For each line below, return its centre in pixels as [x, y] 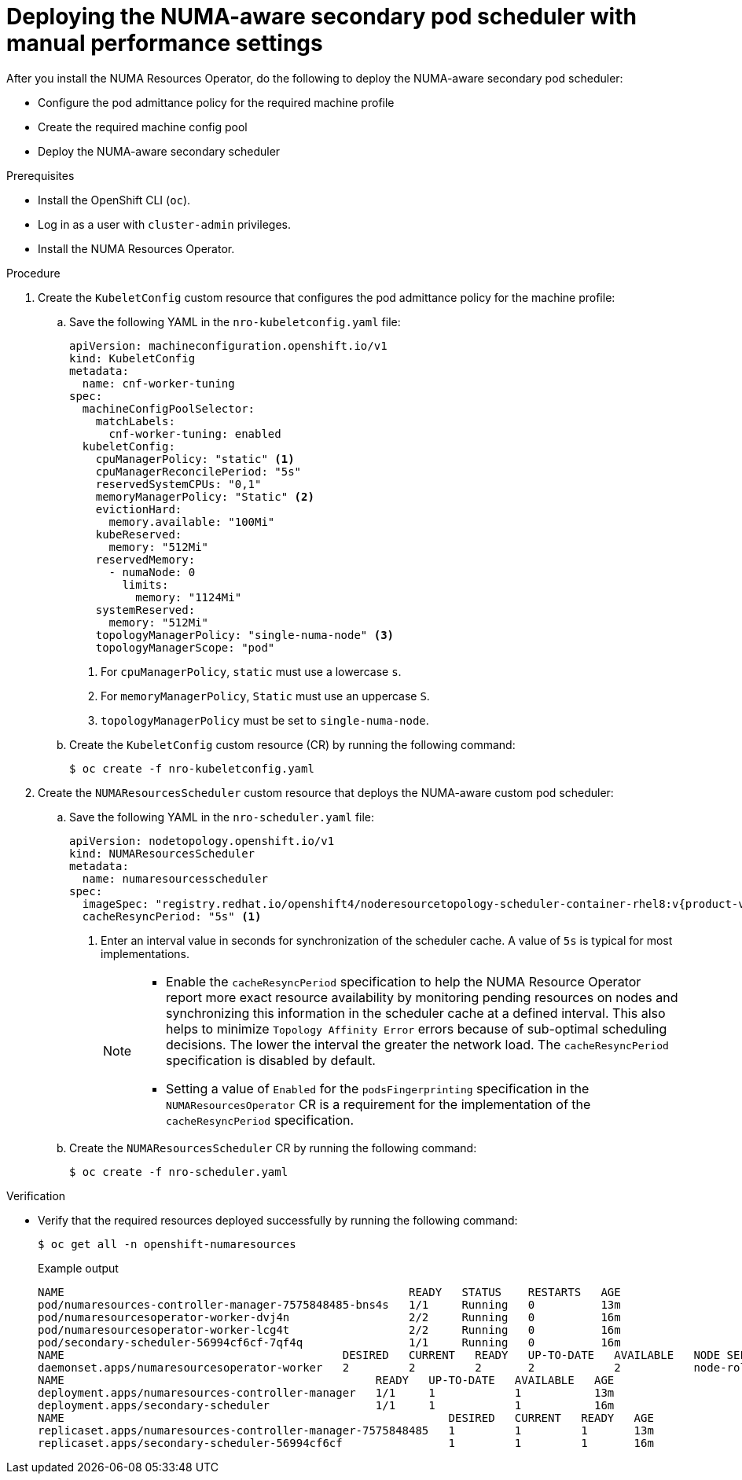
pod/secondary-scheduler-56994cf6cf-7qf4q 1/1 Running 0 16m [329, 1342]
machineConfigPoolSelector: [169, 408]
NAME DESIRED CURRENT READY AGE [346, 1418]
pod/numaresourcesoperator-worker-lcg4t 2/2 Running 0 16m [329, 1329]
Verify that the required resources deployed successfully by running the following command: [278, 1220]
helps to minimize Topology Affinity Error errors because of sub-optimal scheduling [417, 1028]
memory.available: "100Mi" [192, 521]
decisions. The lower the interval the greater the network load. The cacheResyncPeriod [417, 1044]
